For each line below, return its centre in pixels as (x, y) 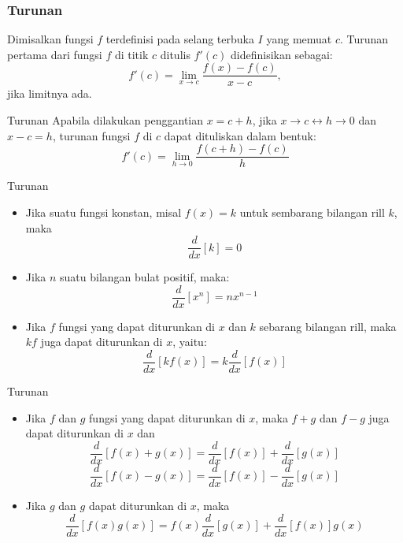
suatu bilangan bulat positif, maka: (145, 277)
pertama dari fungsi (55, 54)
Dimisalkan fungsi (50, 39)
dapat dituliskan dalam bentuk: (240, 135)
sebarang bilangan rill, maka (328, 326)
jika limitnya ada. (50, 93)
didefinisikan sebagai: (282, 54)
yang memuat (299, 39)
